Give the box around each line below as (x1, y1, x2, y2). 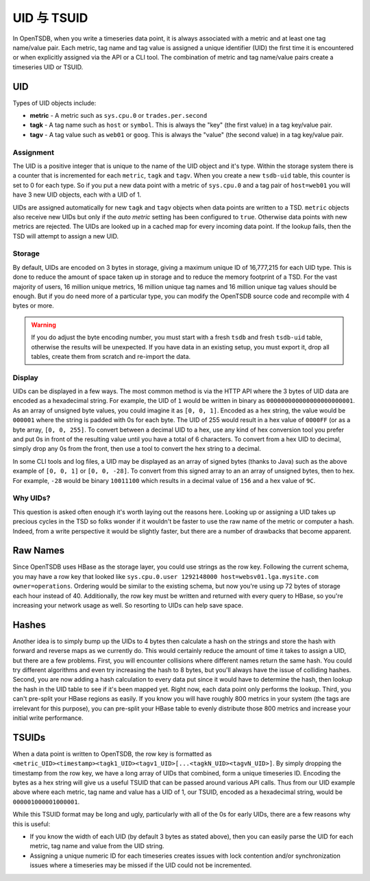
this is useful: (12, 819, 51, 828)
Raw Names (12, 545, 65, 556)
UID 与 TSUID (12, 10, 88, 25)
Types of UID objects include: (12, 99, 97, 107)
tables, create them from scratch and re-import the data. (31, 352, 191, 360)
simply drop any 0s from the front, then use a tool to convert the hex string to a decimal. (12, 445, 262, 453)
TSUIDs (12, 732, 46, 743)
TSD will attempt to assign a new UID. (12, 232, 119, 240)
